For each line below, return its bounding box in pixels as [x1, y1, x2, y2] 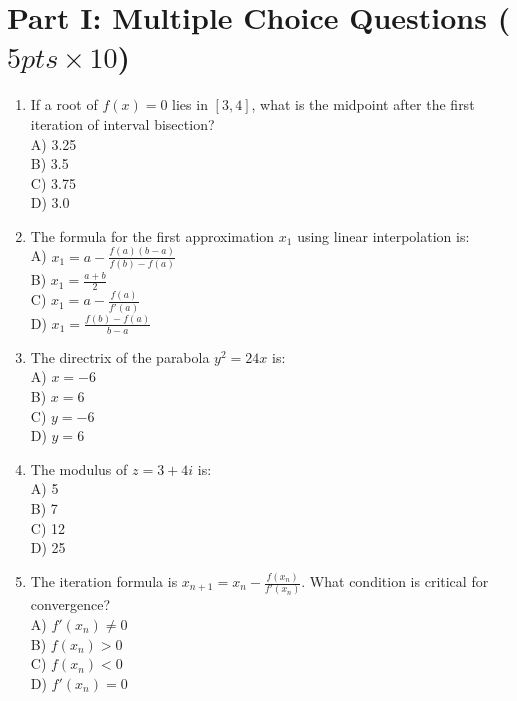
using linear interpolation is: [297, 225, 470, 246]
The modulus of [30, 458, 128, 479]
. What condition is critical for [301, 571, 489, 591]
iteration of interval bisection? [30, 113, 215, 134]
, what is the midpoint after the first [251, 94, 475, 115]
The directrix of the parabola [30, 346, 210, 367]
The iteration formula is [30, 571, 178, 591]
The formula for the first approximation [30, 225, 275, 246]
